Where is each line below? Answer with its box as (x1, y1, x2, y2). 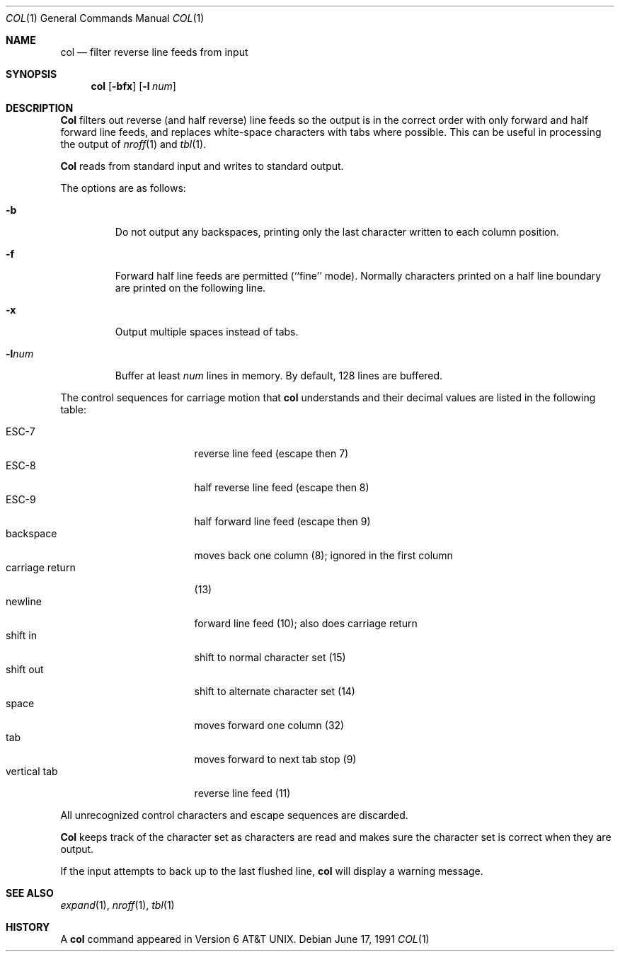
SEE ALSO (6, 887, 54, 899)
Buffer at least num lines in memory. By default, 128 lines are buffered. (115, 369, 443, 382)
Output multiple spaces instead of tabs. (115, 326, 299, 338)
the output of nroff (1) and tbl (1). (60, 138, 207, 150)
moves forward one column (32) (194, 719, 345, 731)
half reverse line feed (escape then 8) (194, 481, 369, 493)
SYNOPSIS (6, 68, 57, 80)
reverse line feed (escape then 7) (194, 447, 349, 459)
